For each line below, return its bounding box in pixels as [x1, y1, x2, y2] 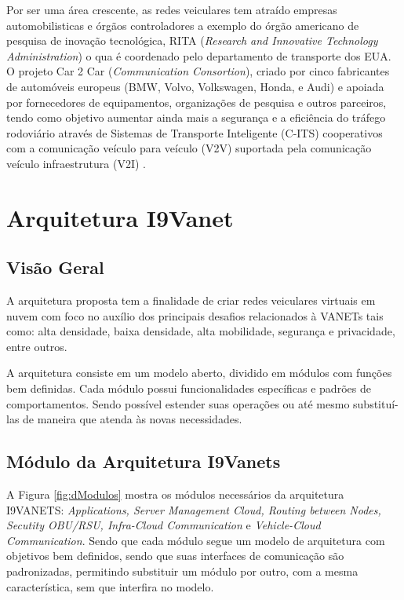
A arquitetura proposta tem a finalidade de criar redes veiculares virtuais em [6, 292, 376, 309]
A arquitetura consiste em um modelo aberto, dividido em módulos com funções [6, 364, 392, 381]
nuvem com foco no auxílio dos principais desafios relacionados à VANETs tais [6, 307, 384, 324]
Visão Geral [6, 255, 104, 280]
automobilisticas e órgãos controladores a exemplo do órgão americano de [6, 16, 359, 33]
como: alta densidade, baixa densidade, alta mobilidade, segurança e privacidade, [6, 323, 395, 339]
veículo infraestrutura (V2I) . [6, 155, 146, 171]
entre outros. [6, 338, 67, 354]
